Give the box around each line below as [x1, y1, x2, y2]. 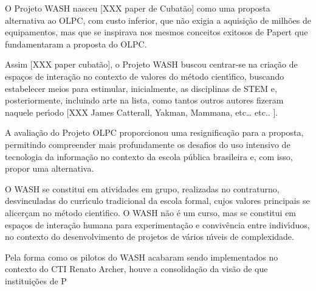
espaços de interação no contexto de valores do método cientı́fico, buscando [5, 69, 284, 82]
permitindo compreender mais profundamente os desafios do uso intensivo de [5, 138, 290, 150]
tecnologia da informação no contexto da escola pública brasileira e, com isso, [5, 150, 293, 163]
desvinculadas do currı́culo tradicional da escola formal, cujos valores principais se [5, 194, 310, 207]
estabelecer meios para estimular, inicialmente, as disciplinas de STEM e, [5, 82, 277, 94]
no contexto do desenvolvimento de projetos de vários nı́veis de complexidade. [5, 230, 294, 243]
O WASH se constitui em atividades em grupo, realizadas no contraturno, [5, 182, 280, 195]
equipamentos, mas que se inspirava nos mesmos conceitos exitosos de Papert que [5, 26, 308, 38]
